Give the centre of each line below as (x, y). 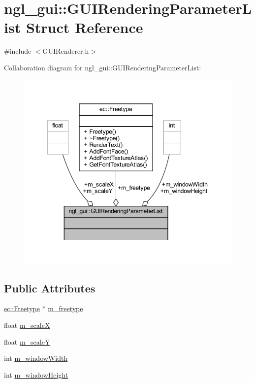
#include (18, 51)
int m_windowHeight (36, 374)
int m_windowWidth (36, 358)
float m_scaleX (27, 325)
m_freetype (65, 308)
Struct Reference (84, 27)
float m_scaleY (27, 341)
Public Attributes (50, 288)
